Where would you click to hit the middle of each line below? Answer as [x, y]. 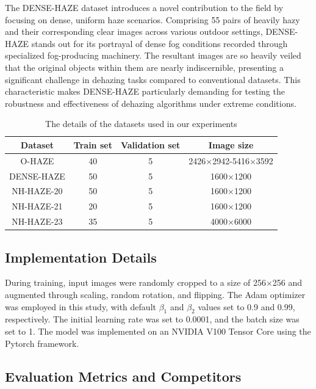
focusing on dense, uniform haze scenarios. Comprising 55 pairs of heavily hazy [153, 19]
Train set [93, 144]
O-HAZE [37, 160]
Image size [231, 144]
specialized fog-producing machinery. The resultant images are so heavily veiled [153, 55]
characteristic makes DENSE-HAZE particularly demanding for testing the [145, 91]
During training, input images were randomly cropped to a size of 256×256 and [154, 282]
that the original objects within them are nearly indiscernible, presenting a [145, 67]
